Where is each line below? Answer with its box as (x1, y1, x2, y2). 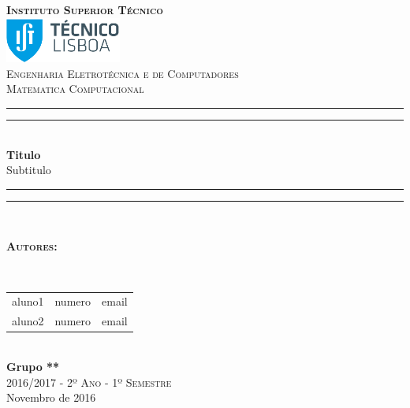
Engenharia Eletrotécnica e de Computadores (6, 65, 239, 81)
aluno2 (12, 313, 44, 329)
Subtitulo (6, 161, 51, 178)
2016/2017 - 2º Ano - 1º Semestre (6, 373, 172, 390)
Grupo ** (6, 358, 60, 374)
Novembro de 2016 (6, 389, 96, 406)
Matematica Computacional (6, 80, 144, 97)
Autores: (6, 238, 58, 254)
